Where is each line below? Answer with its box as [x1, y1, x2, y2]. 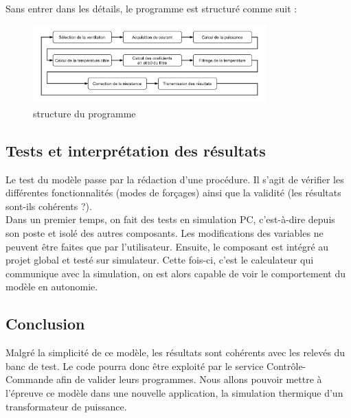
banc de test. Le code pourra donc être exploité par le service [5, 358, 264, 373]
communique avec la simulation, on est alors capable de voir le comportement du [5, 266, 346, 280]
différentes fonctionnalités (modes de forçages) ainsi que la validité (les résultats [5, 185, 341, 200]
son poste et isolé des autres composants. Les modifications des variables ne [5, 226, 324, 240]
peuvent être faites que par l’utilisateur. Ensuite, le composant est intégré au [5, 239, 329, 253]
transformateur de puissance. [5, 399, 127, 413]
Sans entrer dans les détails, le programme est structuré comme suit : [5, 1, 297, 15]
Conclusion [5, 313, 85, 334]
